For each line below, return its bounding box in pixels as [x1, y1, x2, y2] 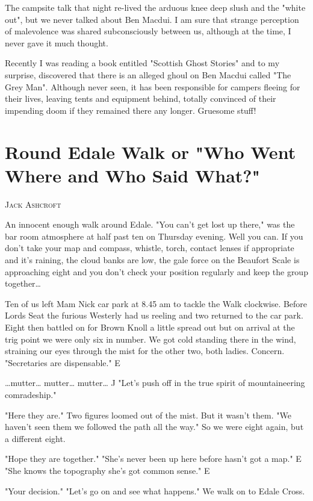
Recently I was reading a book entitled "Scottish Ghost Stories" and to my [5, 57, 280, 69]
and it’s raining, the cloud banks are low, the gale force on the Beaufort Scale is [5, 254, 300, 266]
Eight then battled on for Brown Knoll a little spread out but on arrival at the [5, 321, 295, 333]
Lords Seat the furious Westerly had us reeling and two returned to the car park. [5, 309, 303, 322]
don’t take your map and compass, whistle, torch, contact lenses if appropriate [5, 241, 294, 254]
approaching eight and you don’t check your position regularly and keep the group [5, 265, 308, 278]
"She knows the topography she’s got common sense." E [5, 464, 210, 476]
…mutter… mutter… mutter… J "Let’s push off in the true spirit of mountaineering [5, 376, 305, 389]
